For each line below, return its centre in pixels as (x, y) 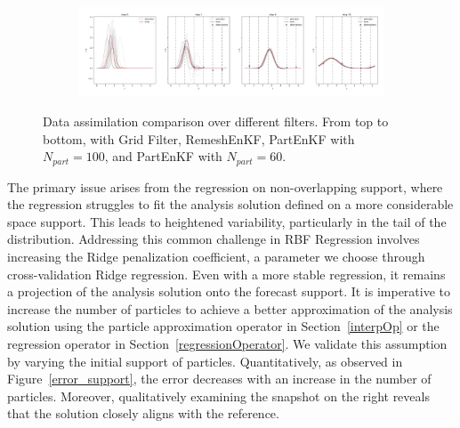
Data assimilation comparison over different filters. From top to (216, 121)
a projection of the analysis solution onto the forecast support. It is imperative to (229, 291)
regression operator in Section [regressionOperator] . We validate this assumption (227, 344)
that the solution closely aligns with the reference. (143, 413)
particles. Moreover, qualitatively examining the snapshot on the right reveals (218, 396)
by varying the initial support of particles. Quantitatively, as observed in (205, 361)
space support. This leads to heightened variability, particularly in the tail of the (227, 221)
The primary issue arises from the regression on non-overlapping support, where (225, 186)
